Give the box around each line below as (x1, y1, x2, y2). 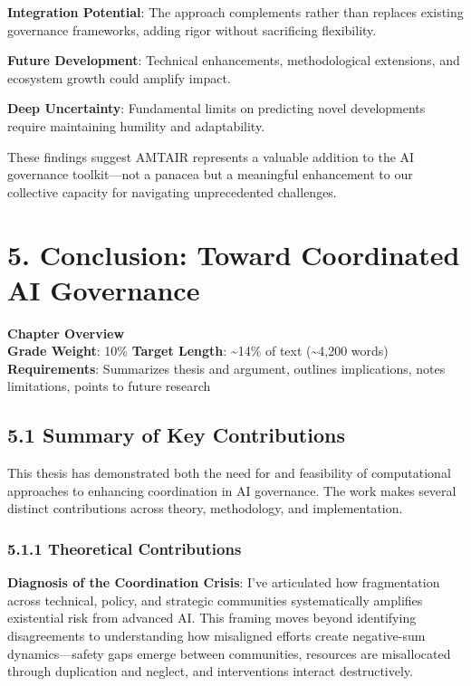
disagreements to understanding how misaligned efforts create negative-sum (7, 626, 426, 645)
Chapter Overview (7, 323, 125, 342)
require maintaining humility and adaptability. (7, 116, 265, 135)
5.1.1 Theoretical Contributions (7, 537, 242, 559)
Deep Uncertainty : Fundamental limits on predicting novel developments (7, 99, 426, 118)
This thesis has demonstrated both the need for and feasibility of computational (7, 463, 451, 482)
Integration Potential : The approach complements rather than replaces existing (7, 3, 464, 21)
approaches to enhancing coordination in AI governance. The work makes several (7, 481, 457, 500)
